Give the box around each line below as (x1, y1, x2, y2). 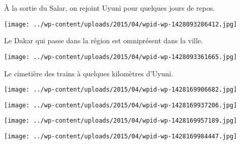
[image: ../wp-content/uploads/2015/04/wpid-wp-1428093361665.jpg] (4, 53, 237, 61)
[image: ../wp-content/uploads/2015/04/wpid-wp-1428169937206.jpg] (4, 101, 237, 109)
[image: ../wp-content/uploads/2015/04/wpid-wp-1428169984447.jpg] (4, 133, 237, 140)
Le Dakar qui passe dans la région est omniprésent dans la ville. (4, 35, 203, 46)
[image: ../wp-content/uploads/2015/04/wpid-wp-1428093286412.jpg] (4, 20, 237, 28)
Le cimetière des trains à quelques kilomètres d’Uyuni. (4, 68, 173, 78)
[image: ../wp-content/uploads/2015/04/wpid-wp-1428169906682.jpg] (4, 86, 237, 94)
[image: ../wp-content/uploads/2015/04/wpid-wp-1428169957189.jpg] (4, 117, 237, 125)
